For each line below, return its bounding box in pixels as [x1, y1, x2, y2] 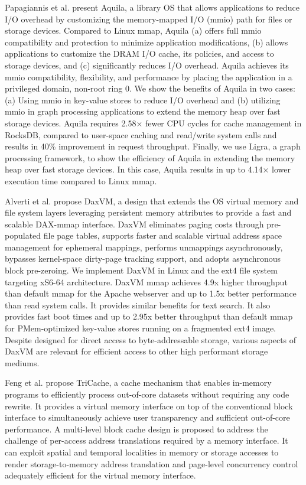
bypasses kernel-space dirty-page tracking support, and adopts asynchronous [5, 252, 281, 265]
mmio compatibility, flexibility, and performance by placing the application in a [5, 70, 292, 83]
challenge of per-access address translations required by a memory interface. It [5, 434, 288, 447]
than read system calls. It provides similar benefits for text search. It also [5, 298, 271, 311]
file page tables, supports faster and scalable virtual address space [43, 229, 282, 242]
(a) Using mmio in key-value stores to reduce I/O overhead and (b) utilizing [5, 93, 281, 106]
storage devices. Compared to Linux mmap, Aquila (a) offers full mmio [5, 24, 262, 37]
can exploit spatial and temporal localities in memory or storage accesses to [5, 445, 279, 458]
